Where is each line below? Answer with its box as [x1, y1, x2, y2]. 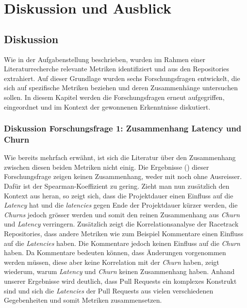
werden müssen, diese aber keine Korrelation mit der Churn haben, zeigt [4, 257, 219, 267]
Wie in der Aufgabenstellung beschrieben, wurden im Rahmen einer [4, 54, 206, 64]
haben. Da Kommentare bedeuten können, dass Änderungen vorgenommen [4, 247, 226, 258]
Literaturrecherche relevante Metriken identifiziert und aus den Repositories [4, 64, 230, 74]
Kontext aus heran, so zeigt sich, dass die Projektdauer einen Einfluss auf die [4, 190, 233, 200]
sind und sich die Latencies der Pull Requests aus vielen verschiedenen [4, 285, 214, 295]
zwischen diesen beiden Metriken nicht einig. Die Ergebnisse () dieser [4, 162, 209, 172]
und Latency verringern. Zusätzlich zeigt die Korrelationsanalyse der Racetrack [4, 219, 239, 229]
